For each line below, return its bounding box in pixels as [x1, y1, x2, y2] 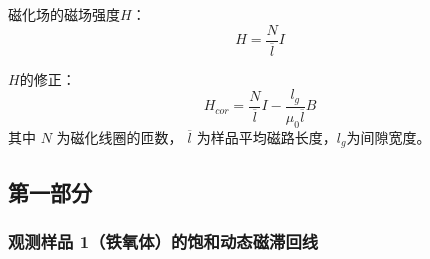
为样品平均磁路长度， [196, 126, 337, 147]
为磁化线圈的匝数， [56, 126, 183, 147]
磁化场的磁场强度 [8, 4, 120, 24]
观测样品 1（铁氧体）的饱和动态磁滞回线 [8, 228, 319, 253]
